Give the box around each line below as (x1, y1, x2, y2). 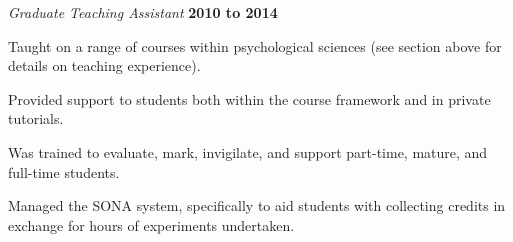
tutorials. (8, 108, 64, 129)
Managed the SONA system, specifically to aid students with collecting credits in (8, 195, 506, 216)
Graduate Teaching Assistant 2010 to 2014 (8, 2, 278, 22)
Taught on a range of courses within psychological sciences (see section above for (8, 35, 502, 56)
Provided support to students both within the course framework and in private (8, 88, 491, 109)
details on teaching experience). (8, 55, 201, 76)
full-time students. (8, 161, 120, 182)
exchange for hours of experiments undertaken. (8, 214, 295, 235)
